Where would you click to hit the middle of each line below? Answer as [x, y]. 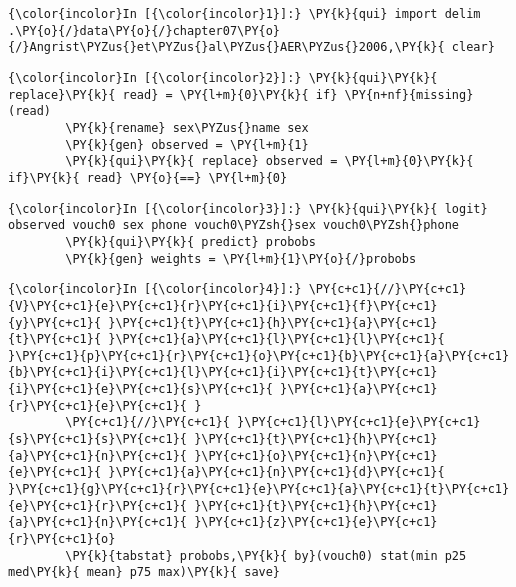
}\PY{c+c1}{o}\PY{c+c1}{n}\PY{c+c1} [316, 455]
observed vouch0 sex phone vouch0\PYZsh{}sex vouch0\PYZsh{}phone [234, 225]
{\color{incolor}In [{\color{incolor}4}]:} [155, 289]
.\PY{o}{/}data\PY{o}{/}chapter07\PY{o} [144, 30]
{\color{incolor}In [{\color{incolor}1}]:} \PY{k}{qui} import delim [244, 14]
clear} [473, 47]
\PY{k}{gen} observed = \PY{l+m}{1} [187, 144]
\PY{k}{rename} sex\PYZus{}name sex [187, 127]
